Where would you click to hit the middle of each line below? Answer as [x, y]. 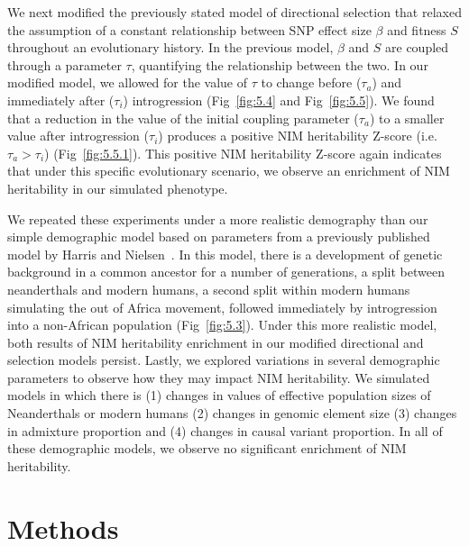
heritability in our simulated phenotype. [118, 188]
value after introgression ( [78, 136]
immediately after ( [61, 100]
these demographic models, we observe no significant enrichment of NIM [207, 448]
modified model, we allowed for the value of [128, 82]
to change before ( [311, 82]
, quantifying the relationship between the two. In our [280, 64]
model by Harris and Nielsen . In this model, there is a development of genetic [225, 254]
